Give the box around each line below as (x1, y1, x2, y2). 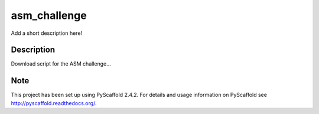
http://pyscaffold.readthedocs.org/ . (11, 99, 97, 106)
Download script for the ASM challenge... (11, 60, 112, 67)
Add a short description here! (11, 30, 83, 37)
